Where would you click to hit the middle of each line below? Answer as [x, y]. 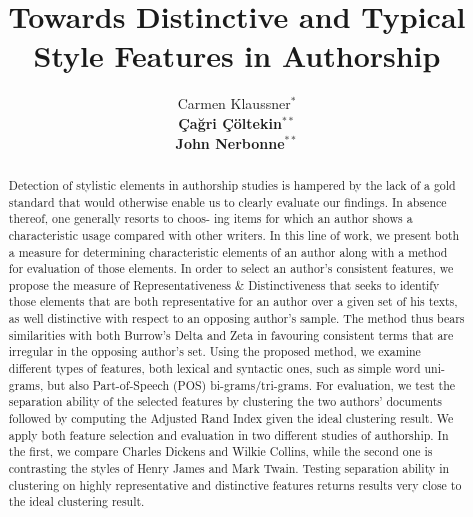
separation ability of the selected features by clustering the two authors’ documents [225, 401]
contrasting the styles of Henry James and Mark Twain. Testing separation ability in [229, 468]
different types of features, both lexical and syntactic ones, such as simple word [214, 368]
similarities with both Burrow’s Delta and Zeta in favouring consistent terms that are [231, 334]
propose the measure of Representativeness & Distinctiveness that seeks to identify [224, 284]
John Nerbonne [230, 142]
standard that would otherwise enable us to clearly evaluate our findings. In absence [227, 201]
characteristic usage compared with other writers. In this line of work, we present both [234, 234]
